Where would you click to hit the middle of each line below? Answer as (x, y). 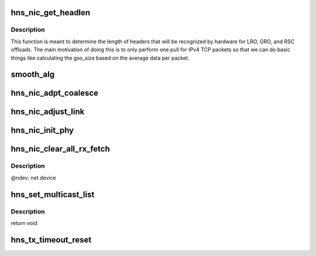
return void (24, 223)
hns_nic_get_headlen (51, 13)
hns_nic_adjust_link (48, 112)
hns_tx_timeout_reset (51, 240)
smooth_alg (33, 75)
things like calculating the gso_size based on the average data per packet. (100, 58)
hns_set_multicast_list (53, 194)
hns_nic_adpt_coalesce (55, 93)
